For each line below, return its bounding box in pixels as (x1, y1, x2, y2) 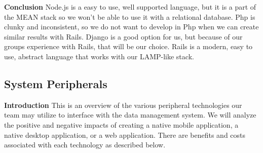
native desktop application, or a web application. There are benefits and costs (4, 129, 246, 140)
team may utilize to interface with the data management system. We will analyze (4, 109, 256, 120)
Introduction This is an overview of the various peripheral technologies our (4, 99, 242, 110)
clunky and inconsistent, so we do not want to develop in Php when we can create (4, 21, 259, 32)
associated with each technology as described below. (4, 139, 166, 150)
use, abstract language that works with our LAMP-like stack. (4, 51, 194, 61)
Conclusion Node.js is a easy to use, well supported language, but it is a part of (4, 2, 256, 12)
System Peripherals (4, 75, 107, 91)
